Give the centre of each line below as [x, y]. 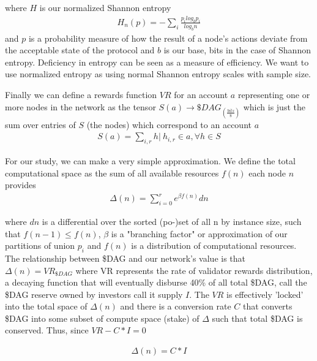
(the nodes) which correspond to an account [169, 124]
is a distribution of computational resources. [214, 245]
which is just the [274, 106]
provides [21, 185]
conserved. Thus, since [47, 330]
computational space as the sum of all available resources [112, 173]
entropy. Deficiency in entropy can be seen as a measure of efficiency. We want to [157, 62]
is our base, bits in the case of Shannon [237, 50]
